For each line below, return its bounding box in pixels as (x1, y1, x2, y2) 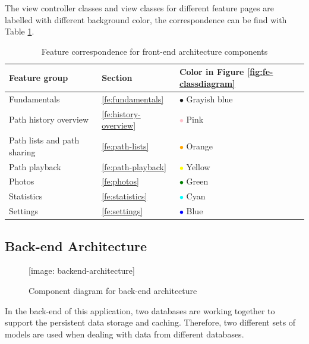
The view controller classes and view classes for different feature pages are (5, 2, 274, 14)
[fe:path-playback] (102, 160, 166, 173)
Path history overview (9, 113, 89, 126)
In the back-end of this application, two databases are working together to (5, 304, 275, 317)
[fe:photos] (102, 175, 139, 187)
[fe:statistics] (102, 190, 147, 202)
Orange (186, 139, 213, 152)
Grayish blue (186, 92, 233, 105)
